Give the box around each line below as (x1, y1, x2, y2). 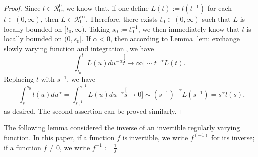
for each (207, 3, 232, 13)
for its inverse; (211, 132, 255, 142)
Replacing (4, 74, 34, 84)
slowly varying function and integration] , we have (4, 43, 154, 53)
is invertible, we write (122, 132, 188, 142)
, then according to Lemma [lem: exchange (110, 33, 240, 44)
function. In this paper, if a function (4, 132, 115, 142)
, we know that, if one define (62, 3, 149, 13)
